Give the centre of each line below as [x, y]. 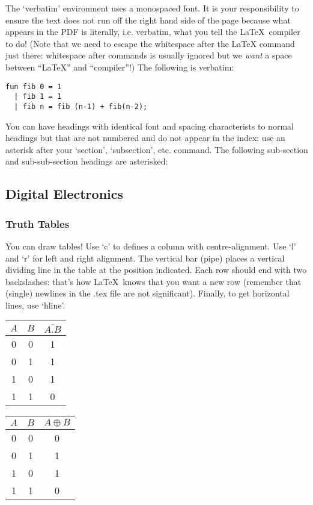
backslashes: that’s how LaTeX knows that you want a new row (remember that [153, 281]
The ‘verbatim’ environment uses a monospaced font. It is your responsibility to [152, 8]
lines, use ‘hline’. [35, 305]
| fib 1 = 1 [38, 97]
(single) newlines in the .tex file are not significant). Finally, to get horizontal [147, 293]
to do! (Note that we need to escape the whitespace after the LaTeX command [150, 43]
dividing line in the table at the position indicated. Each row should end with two [156, 270]
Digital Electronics [65, 194]
